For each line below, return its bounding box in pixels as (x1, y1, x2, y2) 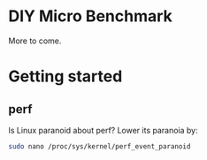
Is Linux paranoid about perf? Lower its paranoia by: (8, 125, 198, 135)
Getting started (8, 66, 123, 87)
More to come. (8, 35, 62, 46)
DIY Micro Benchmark (8, 6, 173, 27)
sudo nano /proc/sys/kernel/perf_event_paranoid (8, 141, 191, 151)
